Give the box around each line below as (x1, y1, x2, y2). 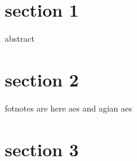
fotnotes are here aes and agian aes (5, 101, 132, 114)
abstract (5, 32, 35, 45)
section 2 (5, 67, 79, 91)
